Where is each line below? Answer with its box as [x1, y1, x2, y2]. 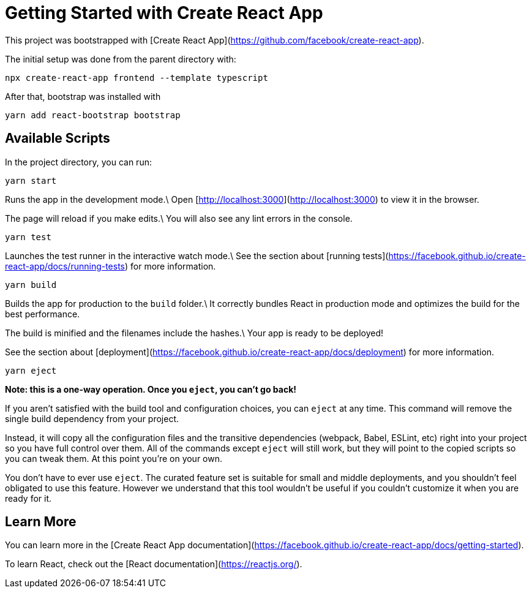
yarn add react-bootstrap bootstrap [5, 110, 181, 120]
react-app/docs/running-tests [5, 260, 125, 271]
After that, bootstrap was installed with [5, 91, 161, 102]
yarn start [5, 175, 57, 186]
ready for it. [5, 493, 52, 504]
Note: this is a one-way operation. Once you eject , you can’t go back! [5, 383, 297, 395]
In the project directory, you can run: [5, 156, 152, 167]
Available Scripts [5, 130, 110, 146]
